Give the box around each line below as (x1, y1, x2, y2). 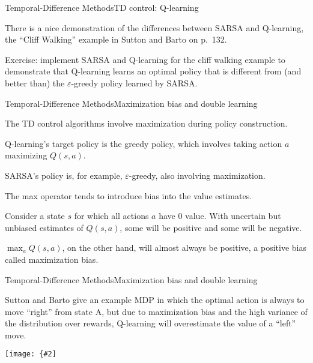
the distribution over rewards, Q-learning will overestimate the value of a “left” (5, 317, 296, 329)
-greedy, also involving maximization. (129, 169, 266, 181)
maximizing (5, 149, 47, 161)
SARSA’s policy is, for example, (5, 169, 123, 181)
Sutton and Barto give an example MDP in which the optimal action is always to (5, 293, 305, 306)
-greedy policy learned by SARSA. (71, 76, 198, 89)
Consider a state (5, 209, 65, 222)
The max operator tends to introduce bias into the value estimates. (5, 189, 252, 202)
